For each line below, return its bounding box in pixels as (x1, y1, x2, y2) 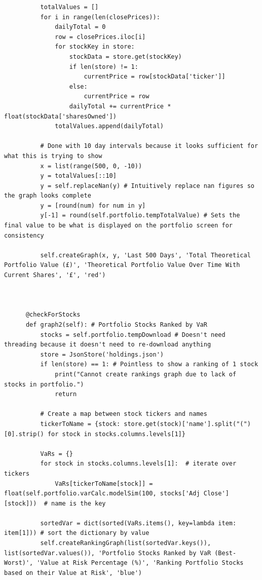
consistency (4, 231, 44, 239)
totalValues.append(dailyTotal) (55, 123, 164, 130)
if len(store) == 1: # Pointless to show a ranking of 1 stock (40, 361, 258, 368)
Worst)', (4, 559, 33, 567)
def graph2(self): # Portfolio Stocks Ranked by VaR (25, 321, 207, 328)
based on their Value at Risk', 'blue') (4, 569, 142, 576)
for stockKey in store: (55, 43, 135, 51)
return (55, 391, 77, 398)
